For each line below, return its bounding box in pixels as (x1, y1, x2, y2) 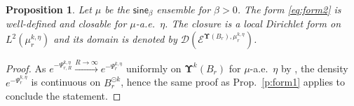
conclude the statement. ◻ (6, 88, 121, 103)
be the (104, 2, 130, 16)
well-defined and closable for (6, 16, 127, 31)
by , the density (280, 60, 348, 75)
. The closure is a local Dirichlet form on (165, 16, 341, 31)
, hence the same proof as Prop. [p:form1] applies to (121, 74, 346, 89)
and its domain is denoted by (53, 32, 177, 46)
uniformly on (126, 60, 182, 75)
